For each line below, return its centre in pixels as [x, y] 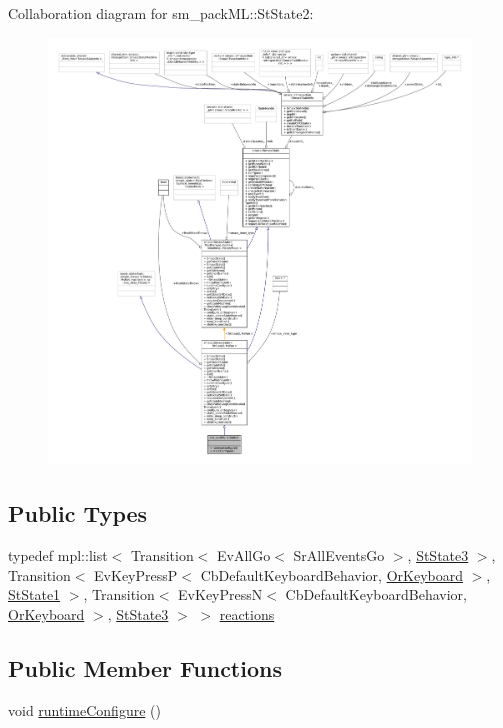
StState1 [34, 594]
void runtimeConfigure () [84, 709]
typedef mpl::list [58, 555]
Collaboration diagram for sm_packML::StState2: [161, 13]
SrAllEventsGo [339, 555]
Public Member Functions [145, 667]
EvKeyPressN [220, 594]
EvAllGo [244, 555]
